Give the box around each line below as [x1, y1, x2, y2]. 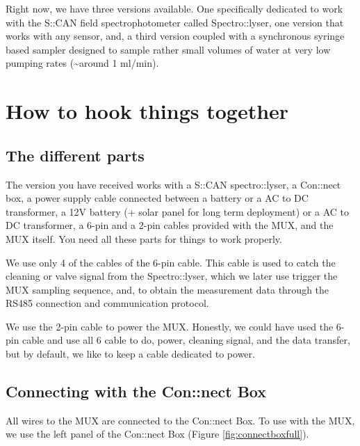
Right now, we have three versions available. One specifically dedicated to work [6, 1, 343, 15]
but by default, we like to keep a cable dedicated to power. [6, 347, 255, 361]
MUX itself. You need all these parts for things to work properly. [6, 231, 282, 246]
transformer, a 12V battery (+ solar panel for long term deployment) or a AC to [6, 204, 349, 218]
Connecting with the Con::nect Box [6, 381, 267, 402]
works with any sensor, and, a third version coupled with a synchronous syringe [6, 29, 345, 43]
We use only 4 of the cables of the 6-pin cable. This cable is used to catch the [6, 255, 336, 269]
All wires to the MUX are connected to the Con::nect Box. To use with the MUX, [6, 413, 355, 427]
